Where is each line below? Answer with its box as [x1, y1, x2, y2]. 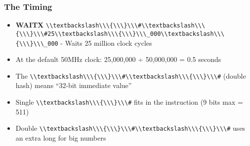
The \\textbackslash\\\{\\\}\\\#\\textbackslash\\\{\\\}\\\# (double [15, 70, 246, 81]
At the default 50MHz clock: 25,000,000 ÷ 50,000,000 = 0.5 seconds [15, 54, 221, 64]
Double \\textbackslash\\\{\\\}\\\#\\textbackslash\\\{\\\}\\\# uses [15, 123, 246, 133]
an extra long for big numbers [15, 132, 106, 143]
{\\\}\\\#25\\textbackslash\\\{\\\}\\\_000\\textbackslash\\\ [15, 30, 225, 37]
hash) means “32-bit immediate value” [15, 80, 132, 90]
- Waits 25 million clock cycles [60, 37, 152, 48]
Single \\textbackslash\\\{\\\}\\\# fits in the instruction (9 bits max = [15, 97, 243, 107]
